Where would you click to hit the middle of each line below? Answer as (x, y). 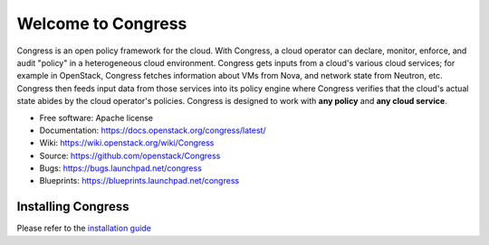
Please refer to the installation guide (84, 228)
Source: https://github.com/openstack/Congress (130, 155)
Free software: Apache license (96, 118)
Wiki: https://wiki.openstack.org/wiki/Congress (127, 143)
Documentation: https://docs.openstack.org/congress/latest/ (153, 130)
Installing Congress (73, 207)
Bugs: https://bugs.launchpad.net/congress (121, 168)
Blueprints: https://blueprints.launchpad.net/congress (139, 181)
